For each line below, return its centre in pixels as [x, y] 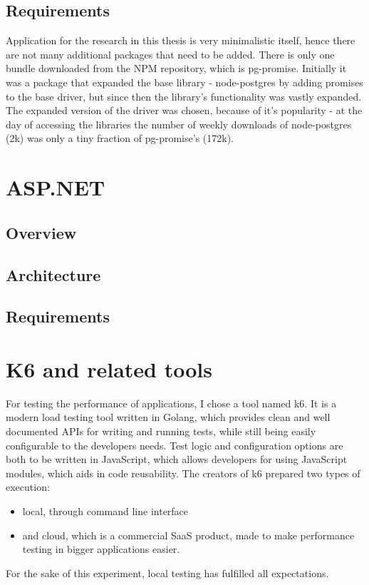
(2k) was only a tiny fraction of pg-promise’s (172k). [120, 138]
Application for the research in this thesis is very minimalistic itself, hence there [181, 40]
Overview [41, 232]
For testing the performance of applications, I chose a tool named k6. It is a [171, 403]
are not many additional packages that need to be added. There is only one [170, 54]
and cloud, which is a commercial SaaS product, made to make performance [188, 535]
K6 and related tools [109, 368]
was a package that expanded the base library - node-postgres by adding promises [184, 82]
